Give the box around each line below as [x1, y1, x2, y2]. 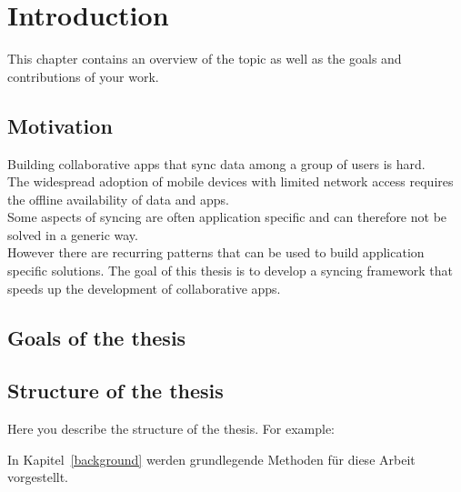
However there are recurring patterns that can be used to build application [7, 243, 425, 262]
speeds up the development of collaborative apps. [7, 278, 281, 297]
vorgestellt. [7, 467, 69, 487]
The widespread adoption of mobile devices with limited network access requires [7, 172, 454, 191]
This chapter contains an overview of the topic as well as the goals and [7, 49, 402, 68]
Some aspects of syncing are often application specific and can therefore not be [7, 207, 447, 226]
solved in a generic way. [7, 225, 138, 244]
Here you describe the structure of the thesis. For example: [7, 419, 336, 438]
